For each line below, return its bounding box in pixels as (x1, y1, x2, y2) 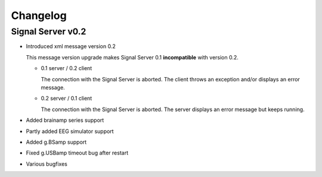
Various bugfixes (26, 160, 68, 167)
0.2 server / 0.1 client (41, 95, 92, 102)
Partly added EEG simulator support (26, 128, 114, 135)
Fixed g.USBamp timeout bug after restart (26, 149, 128, 157)
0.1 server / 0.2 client (41, 65, 92, 72)
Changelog (11, 9, 67, 22)
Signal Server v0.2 (11, 26, 86, 37)
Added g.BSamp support (26, 138, 87, 146)
